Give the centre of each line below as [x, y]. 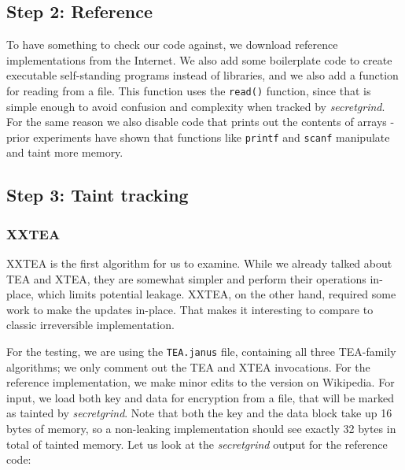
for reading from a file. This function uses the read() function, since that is [189, 90]
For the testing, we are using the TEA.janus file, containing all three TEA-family [201, 352]
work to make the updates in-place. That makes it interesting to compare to [190, 309]
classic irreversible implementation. [90, 325]
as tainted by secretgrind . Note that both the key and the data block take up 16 [199, 413]
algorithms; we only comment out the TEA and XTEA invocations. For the [188, 366]
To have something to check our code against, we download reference [172, 44]
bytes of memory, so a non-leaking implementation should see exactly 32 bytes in [201, 429]
